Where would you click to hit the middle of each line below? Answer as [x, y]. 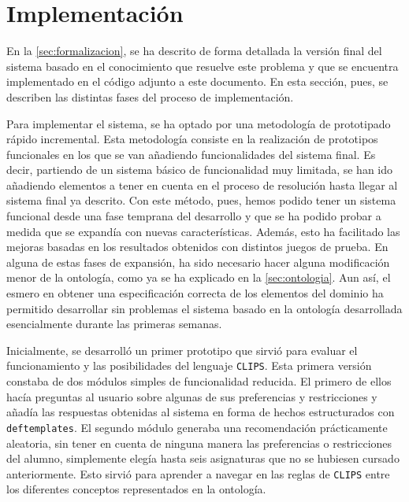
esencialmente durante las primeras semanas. [114, 324]
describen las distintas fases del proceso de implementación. [150, 96]
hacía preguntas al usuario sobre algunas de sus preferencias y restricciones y [192, 396]
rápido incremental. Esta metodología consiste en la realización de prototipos [192, 139]
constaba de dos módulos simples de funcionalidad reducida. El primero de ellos [199, 381]
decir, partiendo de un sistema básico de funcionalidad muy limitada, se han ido [200, 170]
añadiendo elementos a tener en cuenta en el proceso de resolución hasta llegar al [202, 185]
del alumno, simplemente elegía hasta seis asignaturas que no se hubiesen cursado [203, 458]
